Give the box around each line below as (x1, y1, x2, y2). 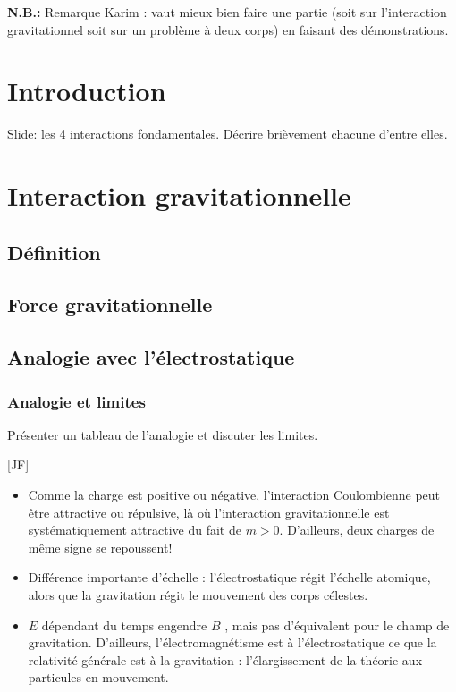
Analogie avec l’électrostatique (7, 343, 295, 371)
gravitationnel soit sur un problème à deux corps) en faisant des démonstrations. (7, 20, 449, 38)
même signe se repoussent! (28, 537, 173, 556)
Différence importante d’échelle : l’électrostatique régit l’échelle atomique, (28, 568, 431, 587)
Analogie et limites (7, 390, 146, 412)
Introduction (7, 72, 166, 109)
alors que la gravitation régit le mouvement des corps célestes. (28, 586, 368, 603)
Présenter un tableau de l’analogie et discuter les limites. (7, 425, 318, 443)
